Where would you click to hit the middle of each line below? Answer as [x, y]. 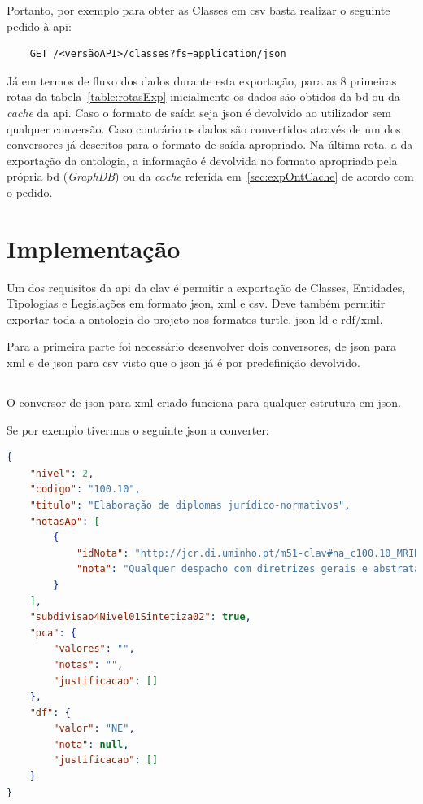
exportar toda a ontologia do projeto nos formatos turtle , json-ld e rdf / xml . [195, 319]
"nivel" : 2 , [62, 473]
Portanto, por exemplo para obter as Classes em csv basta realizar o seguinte [198, 10]
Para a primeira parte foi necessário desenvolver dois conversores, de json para [202, 346]
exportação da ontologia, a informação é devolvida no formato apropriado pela [202, 160]
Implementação [94, 248]
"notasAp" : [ [65, 521]
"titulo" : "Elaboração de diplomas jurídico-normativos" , [190, 505]
